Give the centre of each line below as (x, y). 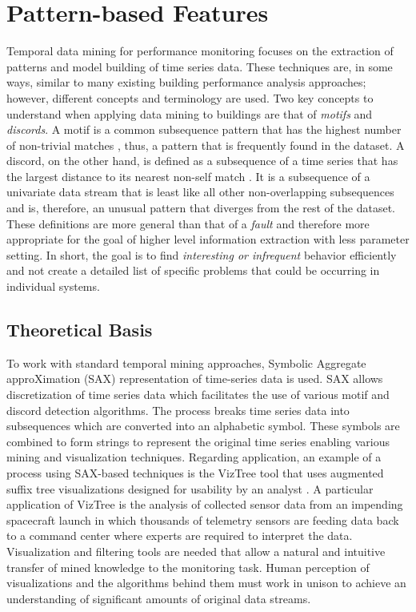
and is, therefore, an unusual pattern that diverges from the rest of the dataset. (201, 208)
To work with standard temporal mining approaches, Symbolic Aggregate (186, 362)
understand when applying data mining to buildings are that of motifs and (190, 113)
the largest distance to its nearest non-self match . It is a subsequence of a (188, 176)
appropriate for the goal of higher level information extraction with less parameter (208, 239)
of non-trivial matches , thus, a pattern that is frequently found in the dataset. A (206, 145)
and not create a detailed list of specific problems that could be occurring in (193, 270)
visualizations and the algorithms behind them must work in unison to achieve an (206, 583)
